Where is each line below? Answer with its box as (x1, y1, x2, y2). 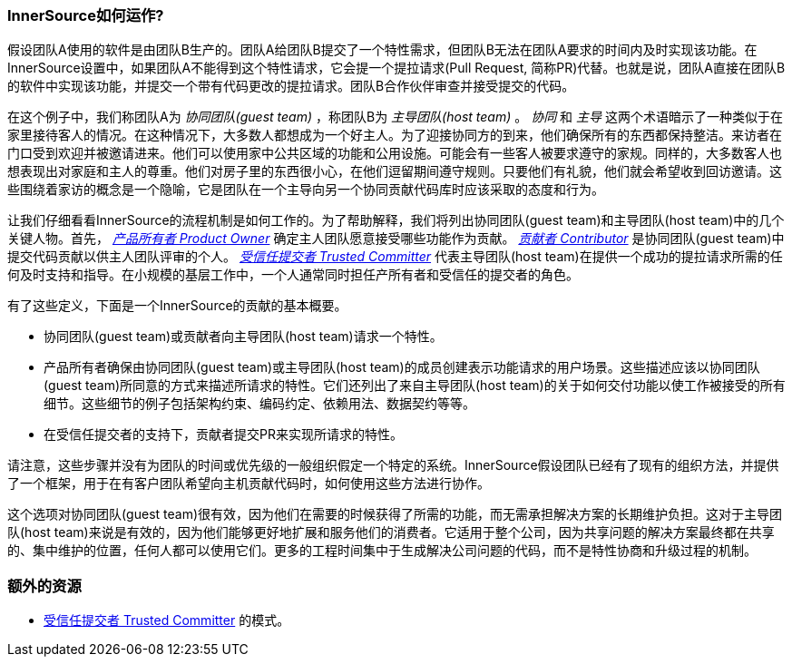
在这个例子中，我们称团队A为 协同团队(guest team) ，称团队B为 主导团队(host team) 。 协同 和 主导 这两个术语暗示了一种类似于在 (7, 109, 783, 125)
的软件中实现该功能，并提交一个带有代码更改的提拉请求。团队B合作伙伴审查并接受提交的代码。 (7, 78, 575, 94)
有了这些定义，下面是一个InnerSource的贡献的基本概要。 (7, 298, 347, 314)
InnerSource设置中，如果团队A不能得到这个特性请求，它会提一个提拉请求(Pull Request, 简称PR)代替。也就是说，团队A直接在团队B (7, 60, 786, 76)
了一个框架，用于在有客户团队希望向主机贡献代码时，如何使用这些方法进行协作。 (7, 475, 490, 492)
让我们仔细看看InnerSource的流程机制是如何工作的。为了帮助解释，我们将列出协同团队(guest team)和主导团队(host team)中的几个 (7, 212, 785, 229)
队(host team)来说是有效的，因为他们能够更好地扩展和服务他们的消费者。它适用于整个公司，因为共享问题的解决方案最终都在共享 (7, 524, 775, 541)
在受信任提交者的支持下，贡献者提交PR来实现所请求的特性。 (44, 426, 403, 443)
